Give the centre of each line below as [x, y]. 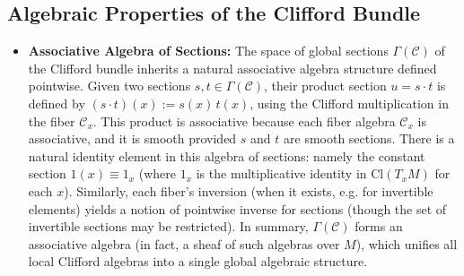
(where [157, 173]
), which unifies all [407, 243]
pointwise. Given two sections [109, 86]
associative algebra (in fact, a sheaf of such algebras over [184, 243]
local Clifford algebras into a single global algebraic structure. [198, 261]
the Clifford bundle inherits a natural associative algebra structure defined [232, 68]
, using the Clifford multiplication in [349, 103]
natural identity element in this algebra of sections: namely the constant [227, 155]
